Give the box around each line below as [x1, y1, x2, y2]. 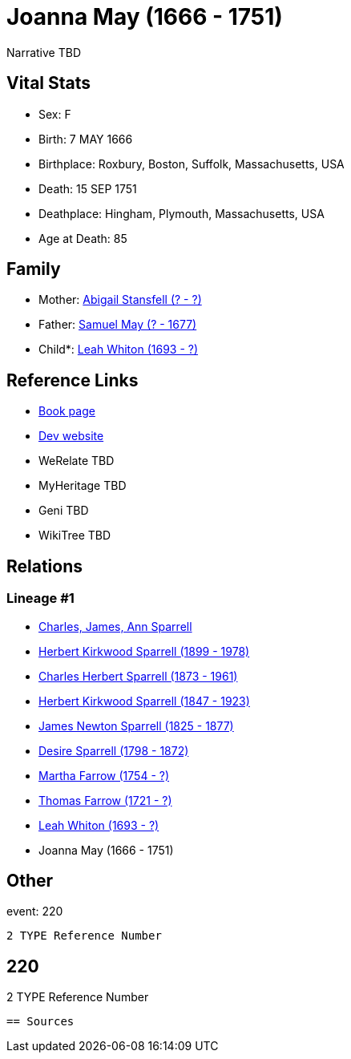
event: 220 [6, 904, 63, 919]
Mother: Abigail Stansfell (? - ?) [38, 293, 202, 307]
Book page [38, 404, 95, 418]
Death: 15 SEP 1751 [38, 181, 137, 196]
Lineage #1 [6, 590, 75, 607]
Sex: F [38, 107, 71, 121]
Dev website [38, 429, 104, 443]
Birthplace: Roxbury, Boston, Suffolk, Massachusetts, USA [38, 156, 345, 171]
